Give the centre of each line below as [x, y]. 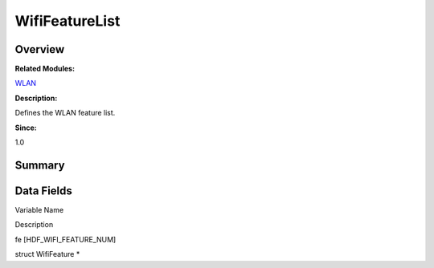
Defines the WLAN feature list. [65, 113]
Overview [40, 49]
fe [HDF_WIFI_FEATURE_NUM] [66, 239]
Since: [26, 128]
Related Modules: [45, 69]
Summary [40, 165]
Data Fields [43, 191]
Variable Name [39, 209]
